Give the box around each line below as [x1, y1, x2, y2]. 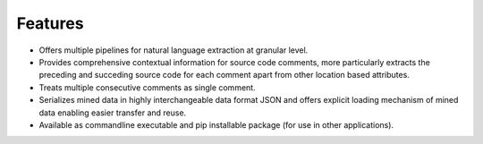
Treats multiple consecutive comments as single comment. [38, 81, 256, 93]
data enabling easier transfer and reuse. [38, 107, 187, 118]
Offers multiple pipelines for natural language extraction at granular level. [38, 45, 309, 55]
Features [16, 13, 84, 33]
